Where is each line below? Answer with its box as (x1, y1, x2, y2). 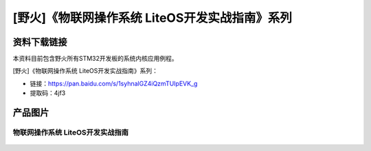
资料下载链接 (12, 36, 67, 48)
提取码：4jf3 (30, 89, 66, 97)
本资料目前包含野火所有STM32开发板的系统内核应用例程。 (12, 55, 178, 63)
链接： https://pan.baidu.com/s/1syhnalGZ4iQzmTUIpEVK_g (30, 79, 198, 87)
